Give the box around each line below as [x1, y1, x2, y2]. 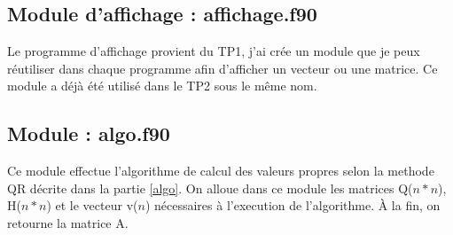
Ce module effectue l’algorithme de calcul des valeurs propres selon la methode [7, 161, 434, 180]
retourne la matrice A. [7, 213, 129, 231]
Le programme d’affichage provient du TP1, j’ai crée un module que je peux [7, 42, 420, 60]
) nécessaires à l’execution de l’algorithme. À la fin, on [144, 196, 441, 215]
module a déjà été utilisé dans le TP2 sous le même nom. [7, 76, 317, 95]
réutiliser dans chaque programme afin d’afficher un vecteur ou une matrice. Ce [7, 59, 438, 77]
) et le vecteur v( [46, 196, 138, 215]
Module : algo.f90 [7, 120, 170, 147]
